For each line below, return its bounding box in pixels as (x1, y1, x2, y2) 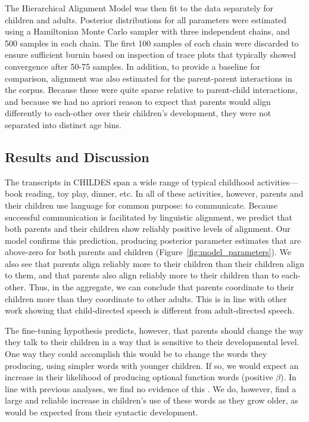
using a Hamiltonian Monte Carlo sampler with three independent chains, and (5, 25, 290, 38)
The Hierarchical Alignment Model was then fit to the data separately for (5, 2, 274, 14)
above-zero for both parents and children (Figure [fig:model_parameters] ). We (5, 246, 291, 258)
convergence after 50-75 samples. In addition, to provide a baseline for (5, 60, 260, 72)
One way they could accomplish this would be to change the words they (5, 347, 267, 360)
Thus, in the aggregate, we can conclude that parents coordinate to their (29, 281, 294, 293)
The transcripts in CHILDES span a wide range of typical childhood (5, 175, 255, 188)
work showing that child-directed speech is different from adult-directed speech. (5, 304, 295, 316)
